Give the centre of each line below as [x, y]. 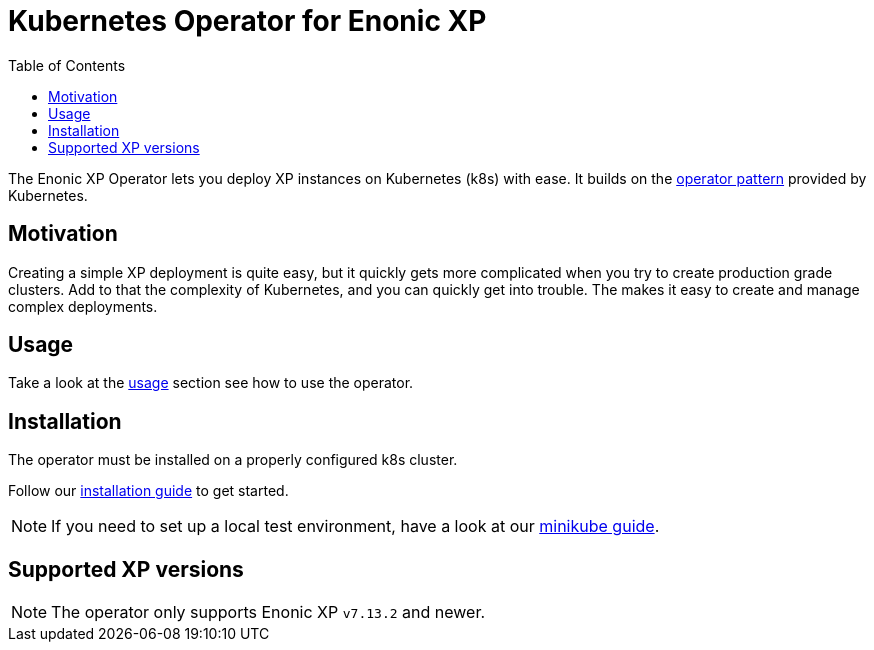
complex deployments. [83, 306]
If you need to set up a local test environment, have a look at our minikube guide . [355, 526]
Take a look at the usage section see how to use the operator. [211, 383]
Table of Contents [67, 65]
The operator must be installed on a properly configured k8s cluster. [233, 460]
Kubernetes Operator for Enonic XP [247, 21]
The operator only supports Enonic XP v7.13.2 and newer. [268, 612]
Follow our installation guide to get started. [148, 491]
